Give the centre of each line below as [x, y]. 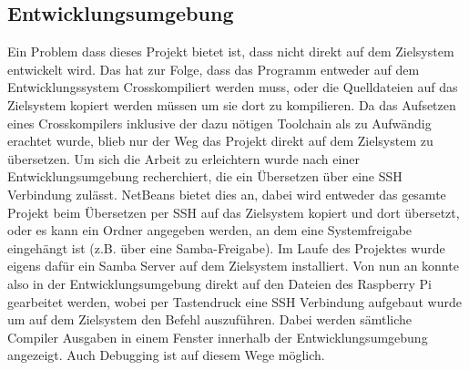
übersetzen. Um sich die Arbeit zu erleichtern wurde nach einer [184, 158]
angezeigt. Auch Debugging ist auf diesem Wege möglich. [166, 355]
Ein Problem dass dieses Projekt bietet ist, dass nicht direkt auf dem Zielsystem [231, 51]
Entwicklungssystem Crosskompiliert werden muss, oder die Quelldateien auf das [233, 87]
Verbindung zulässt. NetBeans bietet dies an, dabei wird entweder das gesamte [227, 194]
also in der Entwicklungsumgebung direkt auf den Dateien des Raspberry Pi [220, 283]
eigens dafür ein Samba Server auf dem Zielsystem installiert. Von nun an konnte [233, 266]
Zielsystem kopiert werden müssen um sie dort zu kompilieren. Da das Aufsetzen [232, 104]
